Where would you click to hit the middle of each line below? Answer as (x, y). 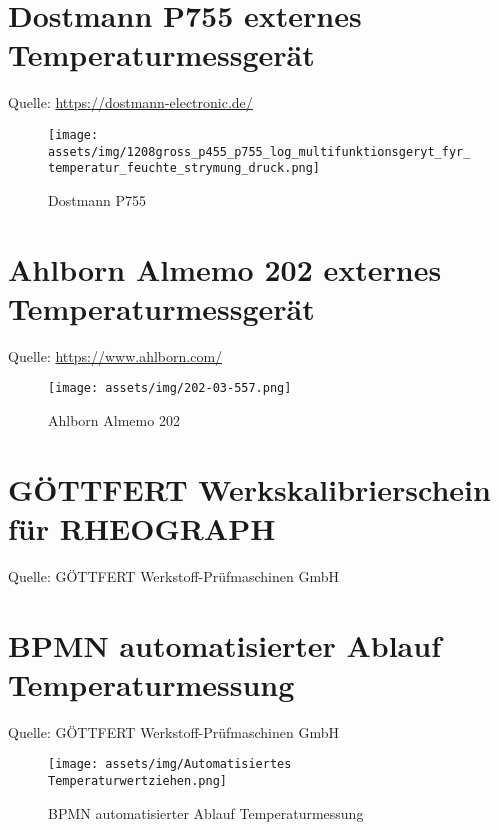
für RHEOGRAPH (142, 528)
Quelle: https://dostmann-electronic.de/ (130, 102)
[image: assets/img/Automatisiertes (170, 764)
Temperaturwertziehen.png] (137, 781)
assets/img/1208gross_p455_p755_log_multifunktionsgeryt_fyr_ (259, 151)
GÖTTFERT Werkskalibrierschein (249, 488)
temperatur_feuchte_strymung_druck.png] (184, 168)
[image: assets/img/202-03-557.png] (170, 388)
